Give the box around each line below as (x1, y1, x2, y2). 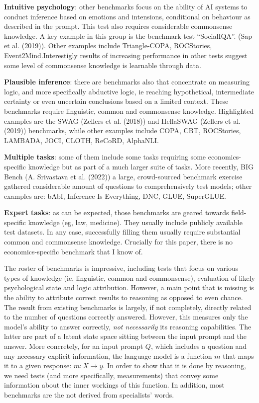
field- (231, 207, 247, 218)
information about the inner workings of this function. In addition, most (4, 380, 225, 390)
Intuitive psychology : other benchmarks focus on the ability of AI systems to (4, 1, 248, 11)
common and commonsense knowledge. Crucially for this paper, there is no (4, 237, 233, 247)
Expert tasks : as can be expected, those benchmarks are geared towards (4, 207, 229, 218)
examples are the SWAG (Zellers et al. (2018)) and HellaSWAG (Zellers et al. (4, 115, 241, 126)
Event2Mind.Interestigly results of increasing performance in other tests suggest (4, 50, 248, 60)
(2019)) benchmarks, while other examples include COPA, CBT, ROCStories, (4, 125, 241, 136)
